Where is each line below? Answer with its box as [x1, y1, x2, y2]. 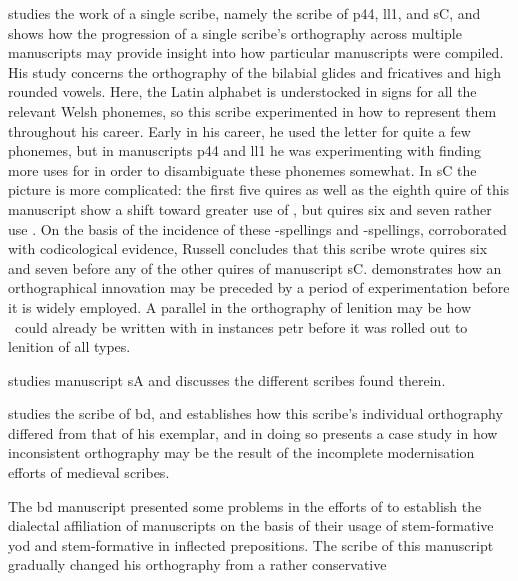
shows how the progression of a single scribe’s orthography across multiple [8, 22, 462, 43]
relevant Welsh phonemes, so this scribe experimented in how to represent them [8, 100, 497, 121]
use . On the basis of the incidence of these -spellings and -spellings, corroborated [8, 218, 507, 239]
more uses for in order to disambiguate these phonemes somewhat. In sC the [8, 159, 477, 180]
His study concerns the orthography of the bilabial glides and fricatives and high [8, 61, 501, 82]
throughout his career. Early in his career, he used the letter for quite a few [8, 120, 471, 141]
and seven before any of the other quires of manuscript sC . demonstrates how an [8, 257, 502, 278]
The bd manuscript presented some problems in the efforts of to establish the [8, 495, 482, 516]
